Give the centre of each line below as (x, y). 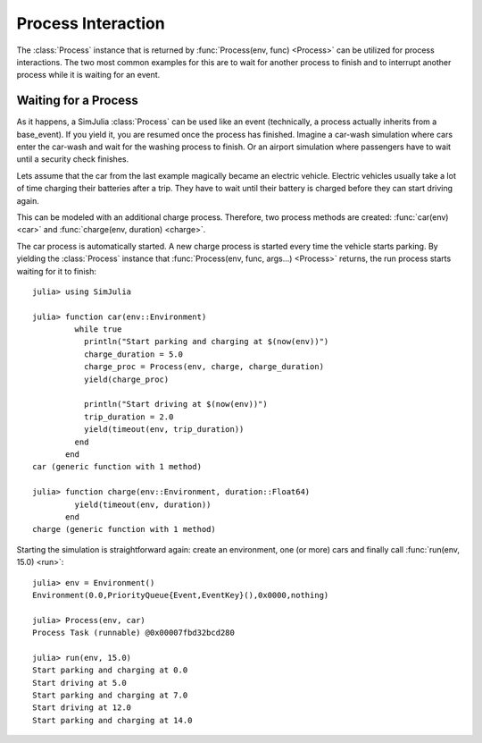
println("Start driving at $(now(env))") (175, 404)
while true (98, 329)
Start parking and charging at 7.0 (110, 696)
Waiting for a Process (77, 101)
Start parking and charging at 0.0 (110, 670)
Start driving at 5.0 (79, 683)
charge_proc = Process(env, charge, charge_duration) (204, 367)
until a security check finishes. (73, 159)
